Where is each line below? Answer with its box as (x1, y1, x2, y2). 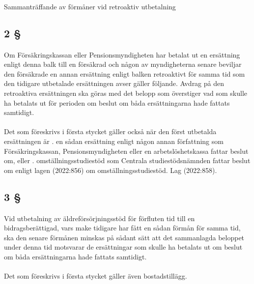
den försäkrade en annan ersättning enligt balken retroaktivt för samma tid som (4, 68, 245, 79)
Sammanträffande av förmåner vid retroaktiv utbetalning (4, 1, 176, 11)
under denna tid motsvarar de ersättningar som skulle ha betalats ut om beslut (4, 242, 243, 252)
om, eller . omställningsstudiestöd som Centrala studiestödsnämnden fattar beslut (4, 155, 251, 166)
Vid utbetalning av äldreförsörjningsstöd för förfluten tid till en (4, 213, 195, 223)
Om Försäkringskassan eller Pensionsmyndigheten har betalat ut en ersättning (4, 49, 240, 59)
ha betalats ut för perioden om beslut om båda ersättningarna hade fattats (4, 97, 230, 108)
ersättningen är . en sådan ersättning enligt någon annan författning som (4, 136, 224, 146)
